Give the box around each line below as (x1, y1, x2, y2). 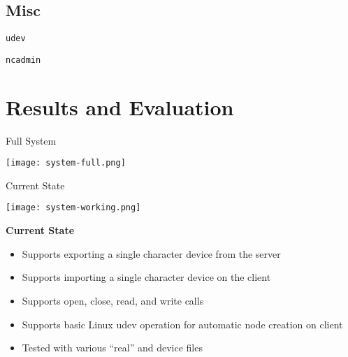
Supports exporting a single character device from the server (22, 246, 281, 261)
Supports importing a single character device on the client (22, 270, 271, 284)
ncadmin (6, 54, 41, 65)
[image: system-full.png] (6, 158, 126, 168)
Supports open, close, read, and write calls (22, 293, 204, 307)
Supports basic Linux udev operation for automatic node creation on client (22, 316, 343, 331)
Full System (6, 133, 57, 147)
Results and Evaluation (6, 92, 234, 121)
